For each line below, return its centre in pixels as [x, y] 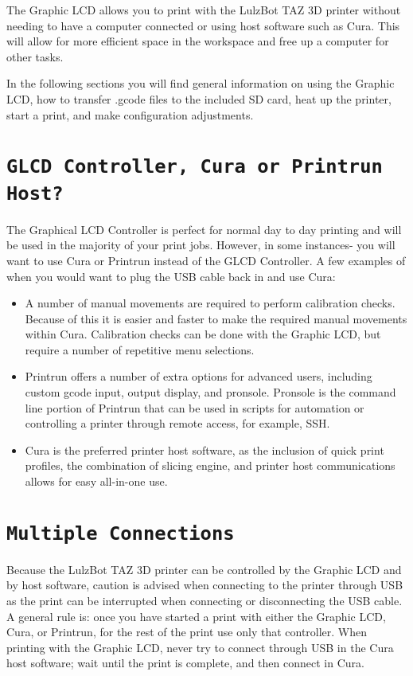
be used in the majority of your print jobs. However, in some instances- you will [201, 245]
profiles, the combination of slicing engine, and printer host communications [210, 465]
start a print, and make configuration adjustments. [130, 114]
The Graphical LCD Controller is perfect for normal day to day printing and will [204, 229]
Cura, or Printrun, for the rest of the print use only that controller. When [187, 632]
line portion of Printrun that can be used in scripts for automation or [195, 407]
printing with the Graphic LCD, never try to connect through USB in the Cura [200, 647]
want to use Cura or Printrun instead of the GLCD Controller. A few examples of [206, 260]
